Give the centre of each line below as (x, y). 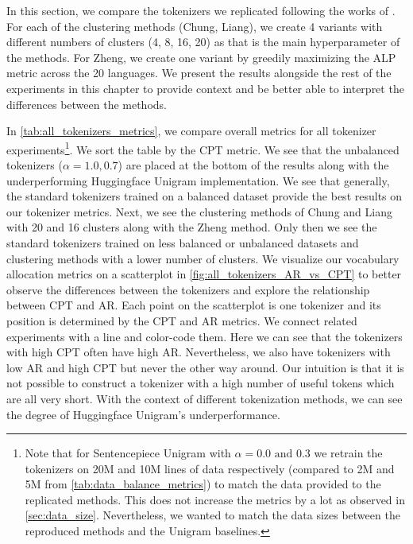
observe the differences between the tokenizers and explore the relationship (188, 289)
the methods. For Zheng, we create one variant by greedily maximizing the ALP (201, 57)
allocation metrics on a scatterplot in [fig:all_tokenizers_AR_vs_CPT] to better (204, 274)
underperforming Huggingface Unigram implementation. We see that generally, (198, 180)
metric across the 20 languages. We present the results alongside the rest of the (199, 73)
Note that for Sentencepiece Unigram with (128, 453)
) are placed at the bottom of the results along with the (253, 165)
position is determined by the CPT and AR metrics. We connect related (182, 320)
